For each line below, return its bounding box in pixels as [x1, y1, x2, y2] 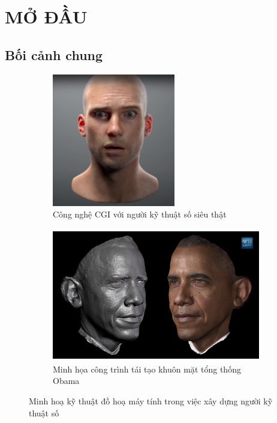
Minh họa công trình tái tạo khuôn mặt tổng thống [53, 362, 241, 375]
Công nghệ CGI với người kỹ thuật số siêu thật [53, 208, 227, 221]
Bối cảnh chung [5, 45, 103, 64]
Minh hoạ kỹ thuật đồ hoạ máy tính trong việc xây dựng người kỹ [29, 394, 273, 407]
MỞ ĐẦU [5, 4, 88, 29]
